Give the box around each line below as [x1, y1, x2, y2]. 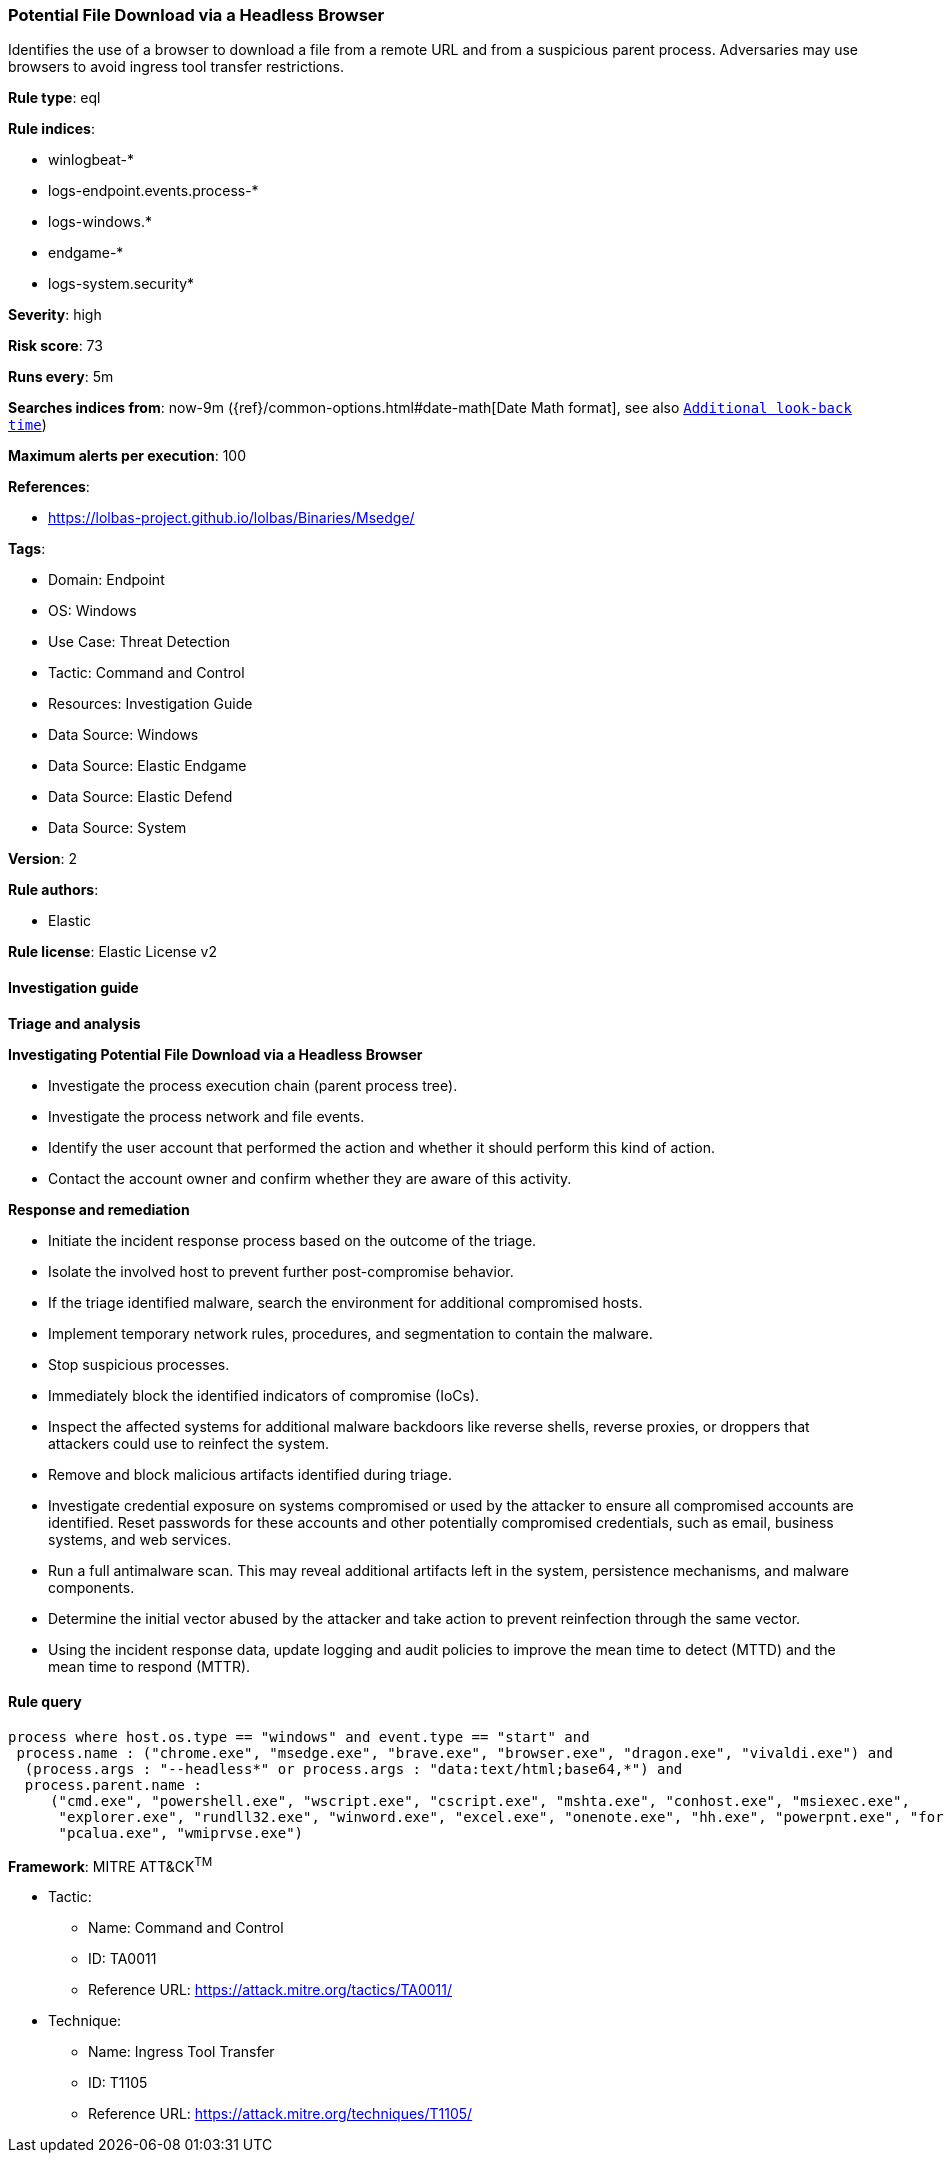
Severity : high [8, 306, 102, 324]
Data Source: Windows [48, 726, 199, 744]
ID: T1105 [88, 2074, 148, 2092]
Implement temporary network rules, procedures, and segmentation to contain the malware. [48, 1324, 653, 1342]
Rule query [8, 1693, 82, 1711]
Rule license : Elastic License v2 [8, 943, 217, 961]
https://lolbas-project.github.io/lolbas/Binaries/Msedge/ [48, 509, 415, 527]
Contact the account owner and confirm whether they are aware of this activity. [48, 1169, 572, 1187]
